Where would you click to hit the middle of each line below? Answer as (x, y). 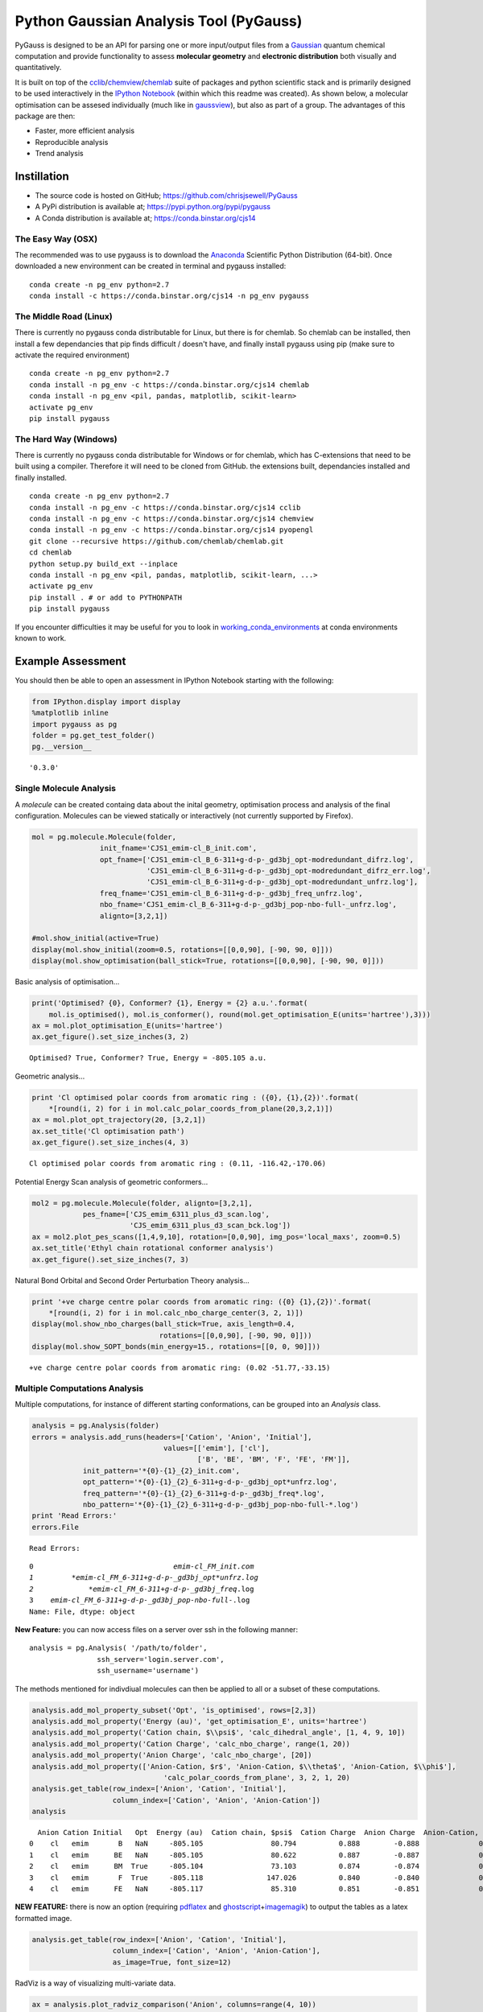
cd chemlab (51, 552)
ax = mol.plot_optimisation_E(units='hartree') (127, 1025)
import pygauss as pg (74, 724)
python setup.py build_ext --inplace (104, 564)
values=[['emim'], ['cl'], (216, 1448)
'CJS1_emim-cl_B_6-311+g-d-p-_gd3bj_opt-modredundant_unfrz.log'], (282, 882)
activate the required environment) (72, 355)
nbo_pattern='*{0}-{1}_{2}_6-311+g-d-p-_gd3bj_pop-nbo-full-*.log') (221, 1504)
